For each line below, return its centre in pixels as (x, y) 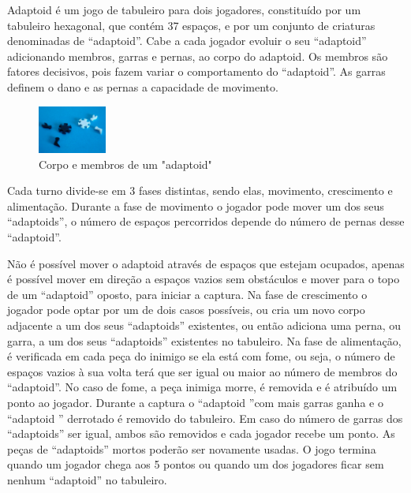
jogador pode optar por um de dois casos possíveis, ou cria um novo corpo (186, 310)
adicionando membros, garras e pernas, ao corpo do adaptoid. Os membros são (198, 56)
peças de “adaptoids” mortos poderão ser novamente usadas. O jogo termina (192, 448)
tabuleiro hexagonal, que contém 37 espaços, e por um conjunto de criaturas (191, 25)
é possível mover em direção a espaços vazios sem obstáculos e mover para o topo (204, 279)
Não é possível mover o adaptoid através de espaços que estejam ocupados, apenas (206, 263)
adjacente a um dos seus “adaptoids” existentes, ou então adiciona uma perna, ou (204, 325)
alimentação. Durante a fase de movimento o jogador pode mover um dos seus (196, 205)
